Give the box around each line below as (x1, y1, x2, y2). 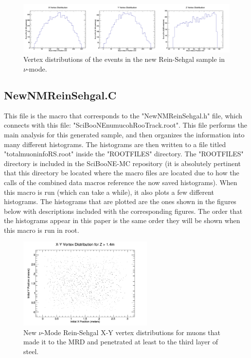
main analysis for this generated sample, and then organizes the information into (4, 129, 245, 139)
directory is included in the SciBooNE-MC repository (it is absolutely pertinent (4, 158, 241, 168)
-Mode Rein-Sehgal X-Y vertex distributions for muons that (42, 327, 220, 337)
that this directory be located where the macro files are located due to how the (4, 168, 239, 178)
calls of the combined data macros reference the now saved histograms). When (4, 177, 237, 187)
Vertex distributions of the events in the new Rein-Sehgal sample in (23, 54, 225, 64)
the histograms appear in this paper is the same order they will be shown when (4, 215, 240, 226)
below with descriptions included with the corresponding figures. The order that (4, 206, 243, 216)
